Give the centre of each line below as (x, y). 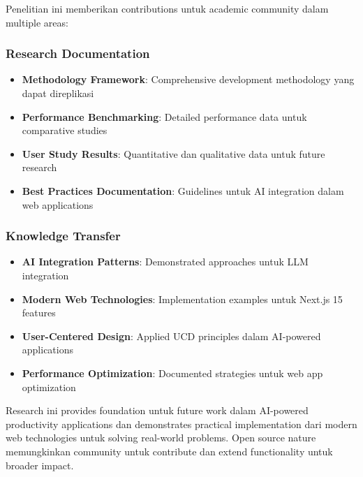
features (39, 313)
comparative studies (65, 130)
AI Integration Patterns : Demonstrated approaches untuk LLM (165, 262)
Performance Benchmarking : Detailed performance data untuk (164, 116)
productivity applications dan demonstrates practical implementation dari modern (181, 424)
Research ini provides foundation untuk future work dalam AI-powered (157, 410)
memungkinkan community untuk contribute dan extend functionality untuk (169, 451)
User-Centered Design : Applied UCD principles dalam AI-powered (171, 336)
